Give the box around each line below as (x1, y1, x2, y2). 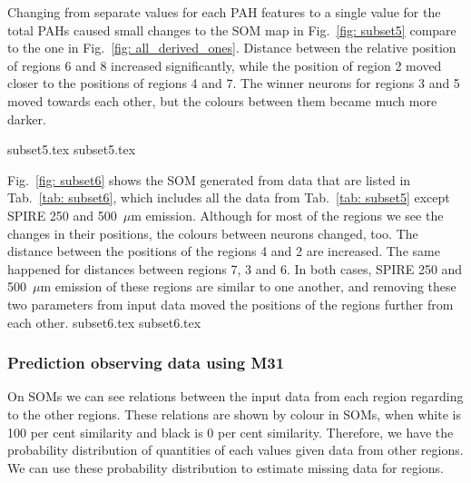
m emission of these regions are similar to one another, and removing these (40, 277, 456, 296)
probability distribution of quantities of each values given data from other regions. (7, 440, 464, 459)
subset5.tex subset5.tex (7, 140, 136, 159)
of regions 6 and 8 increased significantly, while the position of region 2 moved (7, 55, 442, 74)
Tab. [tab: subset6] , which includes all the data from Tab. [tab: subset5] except (7, 188, 450, 207)
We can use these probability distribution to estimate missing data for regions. (7, 458, 444, 477)
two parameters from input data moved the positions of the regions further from (7, 294, 454, 313)
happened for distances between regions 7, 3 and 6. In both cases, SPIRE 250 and (7, 259, 463, 278)
